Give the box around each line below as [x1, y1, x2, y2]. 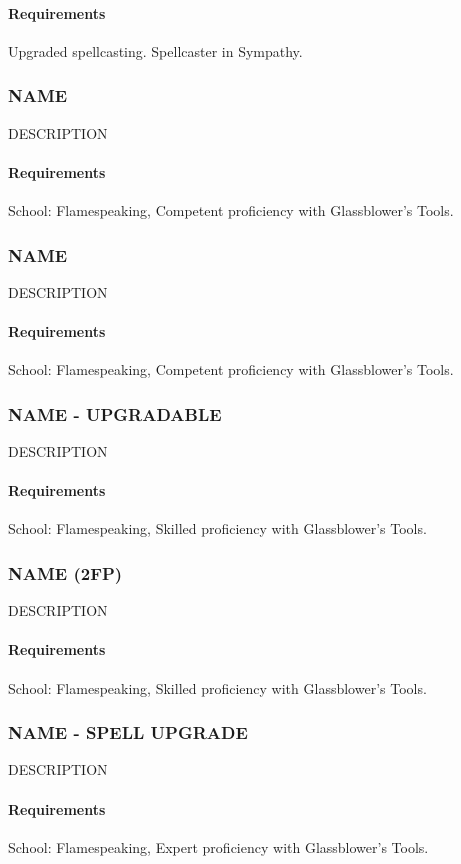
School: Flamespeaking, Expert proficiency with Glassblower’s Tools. [8, 836, 429, 857]
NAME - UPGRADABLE [8, 401, 222, 426]
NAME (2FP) [8, 560, 123, 585]
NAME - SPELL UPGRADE [8, 720, 248, 745]
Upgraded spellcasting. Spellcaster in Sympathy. [8, 40, 303, 61]
